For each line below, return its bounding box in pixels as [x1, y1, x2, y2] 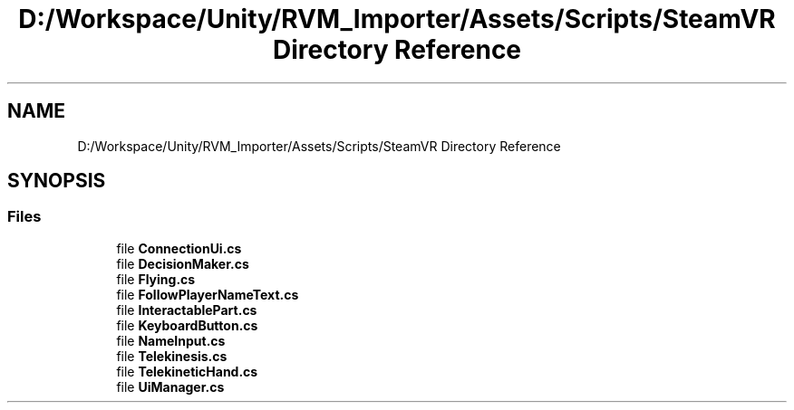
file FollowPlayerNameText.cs [116, 286, 299, 302]
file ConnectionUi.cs [116, 240, 242, 256]
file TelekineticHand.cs [116, 363, 258, 379]
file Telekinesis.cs [116, 348, 228, 364]
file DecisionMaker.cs [116, 255, 249, 272]
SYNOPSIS [7, 169, 106, 193]
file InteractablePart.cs [116, 301, 257, 318]
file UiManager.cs [116, 378, 225, 395]
